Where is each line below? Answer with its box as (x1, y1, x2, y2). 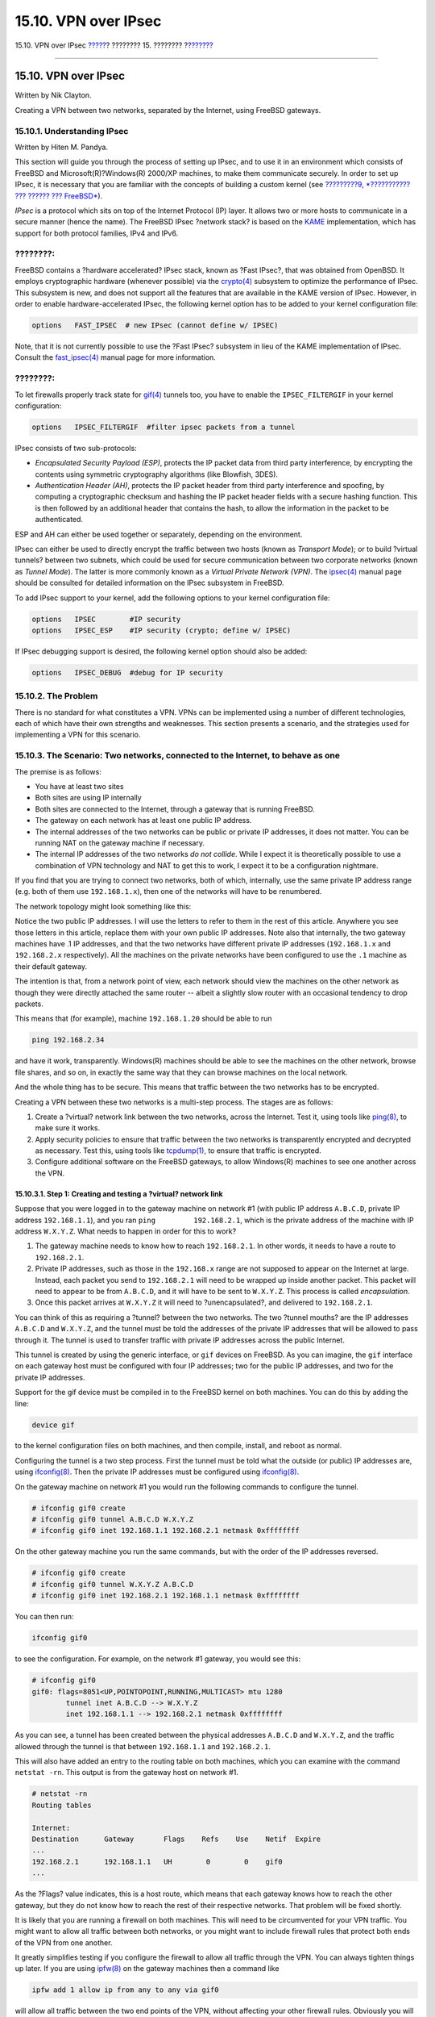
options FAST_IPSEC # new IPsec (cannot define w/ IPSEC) (31, 321, 279, 330)
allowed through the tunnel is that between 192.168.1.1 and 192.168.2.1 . (14, 1741, 271, 1751)
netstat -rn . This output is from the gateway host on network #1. (14, 1768, 239, 1777)
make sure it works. (35, 1123, 101, 1133)
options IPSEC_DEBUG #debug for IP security (31, 668, 223, 677)
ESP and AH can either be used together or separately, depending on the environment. (14, 529, 303, 539)
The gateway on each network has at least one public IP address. (35, 816, 252, 825)
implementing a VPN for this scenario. (14, 730, 141, 740)
